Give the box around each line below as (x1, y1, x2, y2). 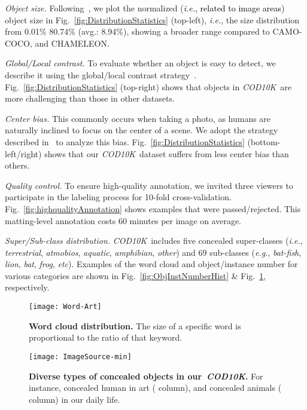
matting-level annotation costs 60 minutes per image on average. (5, 214, 241, 227)
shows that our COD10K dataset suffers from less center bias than (44, 147, 289, 160)
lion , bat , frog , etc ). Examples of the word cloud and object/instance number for (5, 258, 298, 270)
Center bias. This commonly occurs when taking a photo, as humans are (5, 112, 271, 124)
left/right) (5, 147, 42, 160)
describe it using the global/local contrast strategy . (5, 68, 197, 81)
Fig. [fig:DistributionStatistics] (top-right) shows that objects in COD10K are (5, 80, 292, 93)
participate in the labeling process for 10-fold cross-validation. (5, 191, 232, 203)
